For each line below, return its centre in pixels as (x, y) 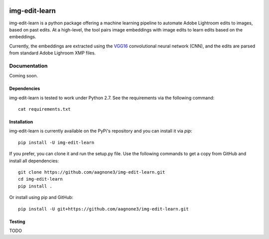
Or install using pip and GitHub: (41, 198)
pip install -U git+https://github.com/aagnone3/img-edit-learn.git (103, 209)
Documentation (28, 66)
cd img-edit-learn (41, 179)
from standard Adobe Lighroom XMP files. (53, 53)
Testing (17, 222)
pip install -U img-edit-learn (56, 142)
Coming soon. (24, 76)
